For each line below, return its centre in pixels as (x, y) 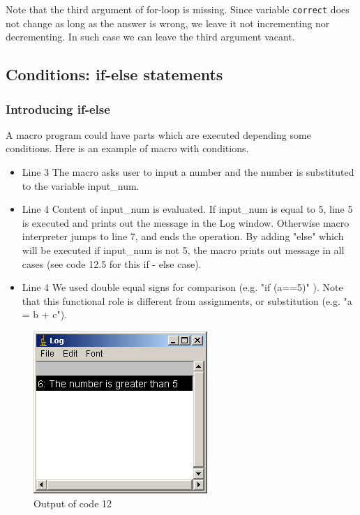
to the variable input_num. (81, 185)
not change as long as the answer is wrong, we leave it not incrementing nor (168, 23)
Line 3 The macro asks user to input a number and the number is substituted (188, 172)
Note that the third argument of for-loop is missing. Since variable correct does (178, 9)
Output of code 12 (73, 503)
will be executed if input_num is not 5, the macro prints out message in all (183, 250)
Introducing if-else (58, 109)
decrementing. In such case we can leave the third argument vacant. (150, 37)
